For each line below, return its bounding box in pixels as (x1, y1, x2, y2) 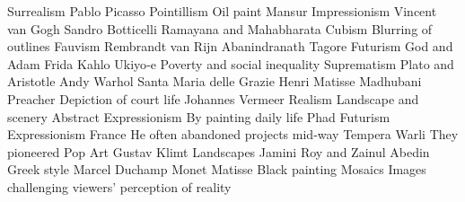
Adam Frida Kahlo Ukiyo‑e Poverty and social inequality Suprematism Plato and (7, 54, 454, 73)
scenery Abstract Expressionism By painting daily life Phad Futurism (7, 107, 390, 126)
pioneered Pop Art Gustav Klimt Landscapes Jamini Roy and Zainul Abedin (7, 142, 430, 161)
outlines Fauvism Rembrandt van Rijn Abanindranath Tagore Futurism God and (7, 37, 453, 56)
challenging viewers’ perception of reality (7, 177, 232, 196)
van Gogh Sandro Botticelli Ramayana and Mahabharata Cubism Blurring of (7, 19, 433, 38)
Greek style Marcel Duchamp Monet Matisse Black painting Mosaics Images (7, 160, 426, 179)
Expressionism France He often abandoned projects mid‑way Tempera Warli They (7, 125, 459, 144)
